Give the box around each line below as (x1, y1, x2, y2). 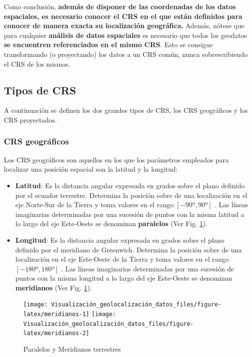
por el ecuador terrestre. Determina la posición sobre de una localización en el (15, 190, 248, 200)
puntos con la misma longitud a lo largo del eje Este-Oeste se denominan (15, 273, 233, 283)
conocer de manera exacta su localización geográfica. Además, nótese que (4, 20, 245, 31)
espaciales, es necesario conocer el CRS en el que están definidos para (4, 11, 242, 21)
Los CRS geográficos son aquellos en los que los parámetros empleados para (4, 154, 229, 164)
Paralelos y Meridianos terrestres (23, 344, 121, 354)
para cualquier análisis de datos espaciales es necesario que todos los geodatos (4, 30, 247, 40)
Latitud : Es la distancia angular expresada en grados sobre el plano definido (15, 180, 245, 190)
